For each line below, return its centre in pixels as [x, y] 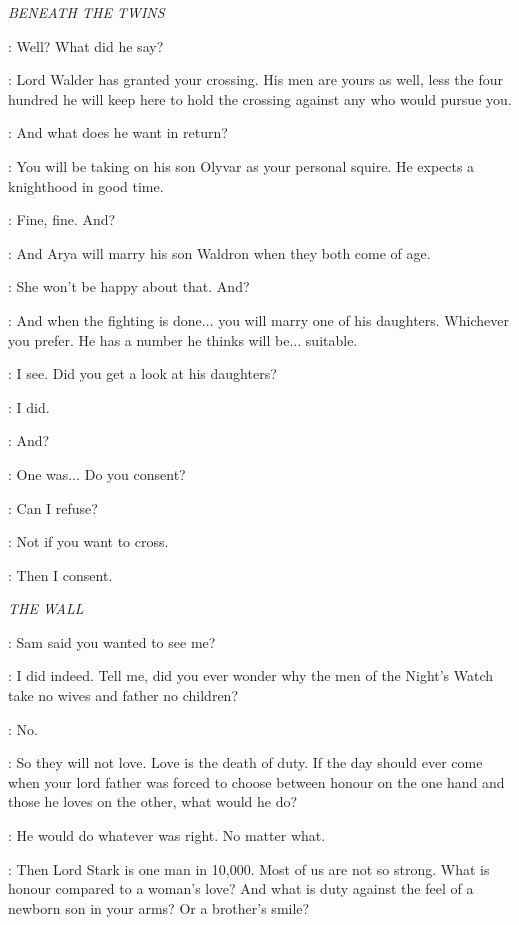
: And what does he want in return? [118, 132]
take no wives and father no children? [123, 695]
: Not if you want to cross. [88, 541]
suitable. [331, 339]
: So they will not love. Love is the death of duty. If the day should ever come [245, 762]
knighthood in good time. [86, 185]
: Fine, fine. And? [62, 219]
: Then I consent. [60, 574]
